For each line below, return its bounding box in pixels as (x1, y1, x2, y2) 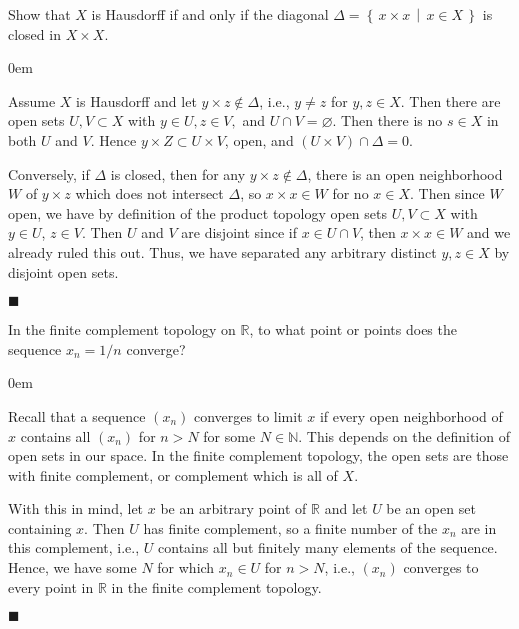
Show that (8, 4, 71, 24)
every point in (8, 576, 94, 597)
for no (332, 183, 369, 204)
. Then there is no (332, 110, 443, 131)
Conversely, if (8, 163, 90, 184)
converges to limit (194, 405, 303, 426)
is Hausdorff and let (76, 90, 197, 111)
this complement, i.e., (8, 537, 140, 558)
